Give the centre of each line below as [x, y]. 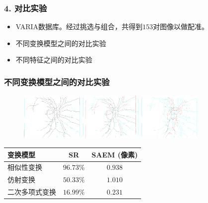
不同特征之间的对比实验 [54, 60]
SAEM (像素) [115, 154]
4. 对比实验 [26, 8]
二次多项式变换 [32, 192]
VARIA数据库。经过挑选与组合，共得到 [79, 26]
